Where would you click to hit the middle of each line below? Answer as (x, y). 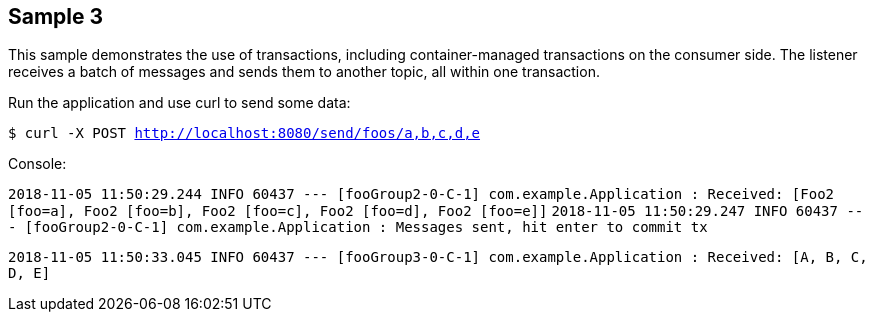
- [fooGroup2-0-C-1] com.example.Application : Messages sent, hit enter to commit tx (358, 227)
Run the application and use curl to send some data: (179, 103)
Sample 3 (56, 16)
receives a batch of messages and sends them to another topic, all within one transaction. (304, 72)
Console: (37, 164)
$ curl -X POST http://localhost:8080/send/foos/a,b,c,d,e (244, 133)
